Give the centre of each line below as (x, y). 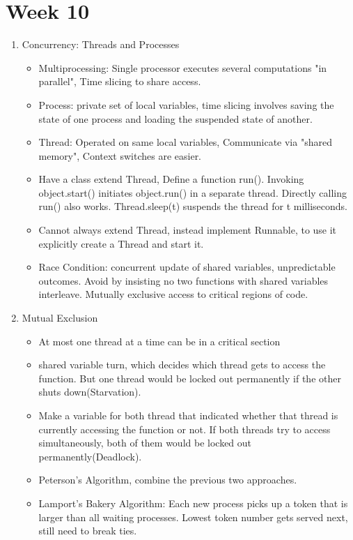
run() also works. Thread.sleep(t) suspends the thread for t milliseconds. (193, 206)
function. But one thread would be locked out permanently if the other (190, 378)
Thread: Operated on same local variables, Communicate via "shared (185, 142)
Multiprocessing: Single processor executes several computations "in (183, 67)
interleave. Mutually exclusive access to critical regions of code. (173, 294)
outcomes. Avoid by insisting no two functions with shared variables (183, 280)
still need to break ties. (88, 531)
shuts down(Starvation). (90, 392)
